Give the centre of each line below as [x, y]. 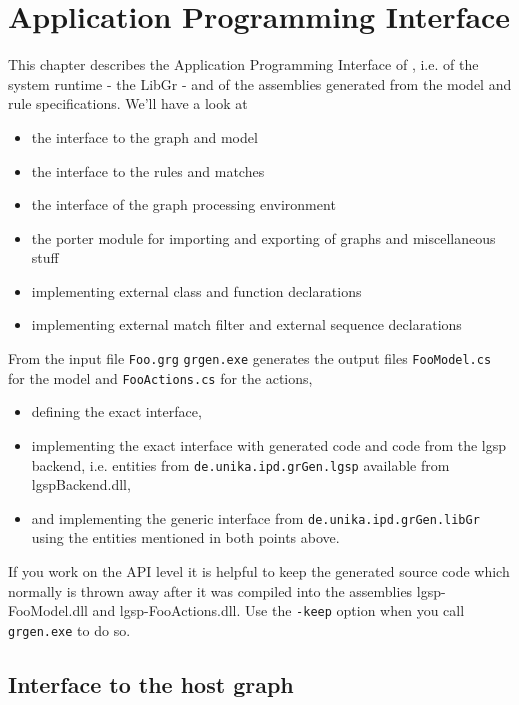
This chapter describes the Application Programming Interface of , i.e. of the [243, 64]
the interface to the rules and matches [148, 170]
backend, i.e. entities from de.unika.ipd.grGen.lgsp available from [240, 464]
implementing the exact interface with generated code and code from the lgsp [269, 444]
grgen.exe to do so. [69, 629]
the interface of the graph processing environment [183, 204]
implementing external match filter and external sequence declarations [246, 324]
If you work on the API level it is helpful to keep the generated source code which [259, 571]
